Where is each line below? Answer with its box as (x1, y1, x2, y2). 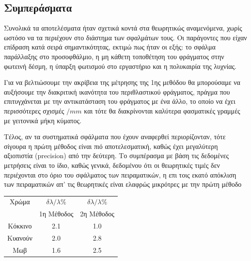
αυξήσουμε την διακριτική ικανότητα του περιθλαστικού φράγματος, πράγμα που (4, 86, 230, 97)
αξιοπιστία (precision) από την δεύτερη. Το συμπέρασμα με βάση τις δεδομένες (4, 150, 229, 161)
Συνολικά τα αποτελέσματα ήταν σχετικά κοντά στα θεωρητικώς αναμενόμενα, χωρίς (4, 23, 242, 33)
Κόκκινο (8, 221, 32, 231)
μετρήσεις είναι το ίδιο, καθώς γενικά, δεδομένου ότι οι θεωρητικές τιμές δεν (4, 160, 220, 170)
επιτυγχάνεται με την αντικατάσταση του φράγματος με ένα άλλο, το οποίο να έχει (4, 96, 235, 106)
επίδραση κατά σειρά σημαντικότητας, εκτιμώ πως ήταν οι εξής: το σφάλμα (4, 42, 216, 52)
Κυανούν (7, 232, 32, 243)
